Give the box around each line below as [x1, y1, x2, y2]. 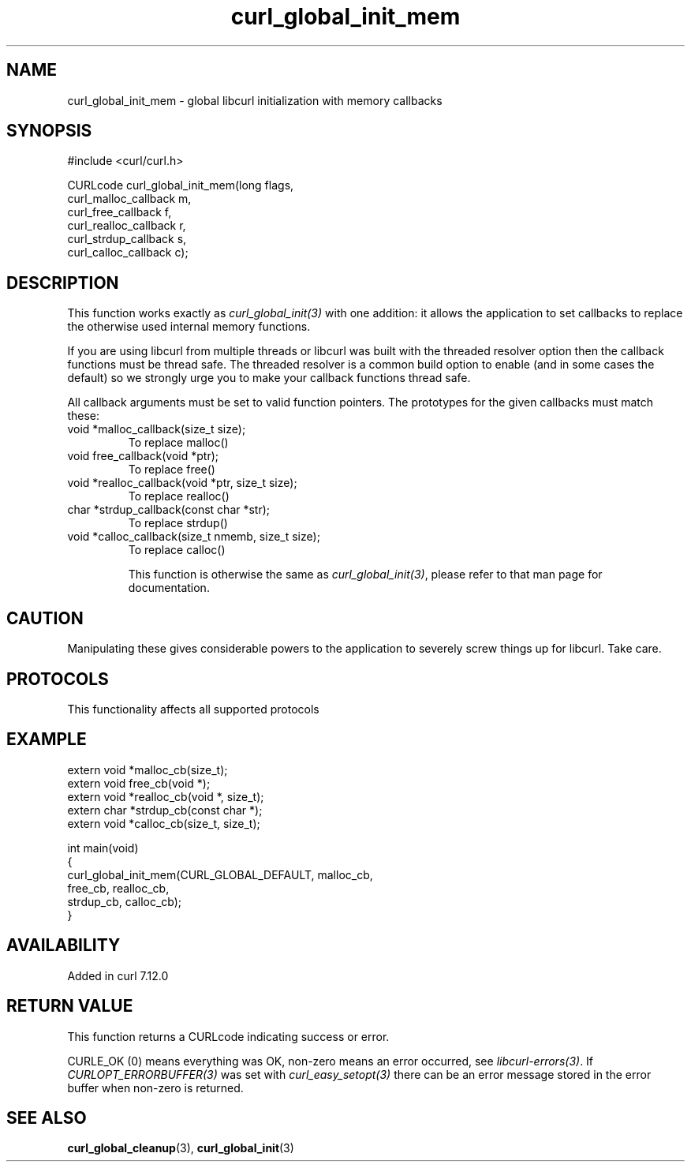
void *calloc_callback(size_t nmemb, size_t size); [67, 530, 320, 544]
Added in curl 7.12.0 [67, 968, 169, 983]
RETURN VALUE [6, 996, 133, 1016]
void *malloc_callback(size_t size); [67, 422, 246, 436]
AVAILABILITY [6, 935, 121, 956]
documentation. [128, 581, 210, 595]
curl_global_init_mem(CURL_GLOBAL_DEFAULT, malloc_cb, [67, 867, 373, 882]
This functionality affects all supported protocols [67, 702, 319, 716]
